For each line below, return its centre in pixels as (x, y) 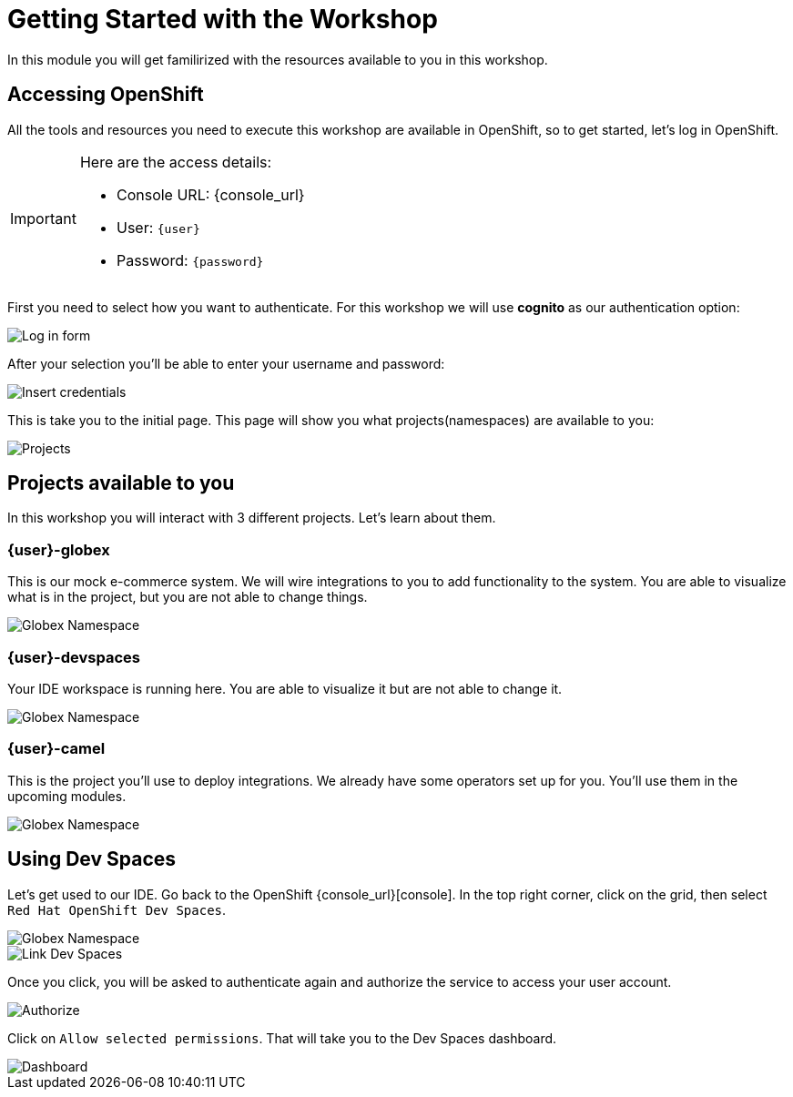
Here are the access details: (176, 162)
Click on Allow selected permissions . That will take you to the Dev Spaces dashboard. (282, 1038)
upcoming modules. (67, 796)
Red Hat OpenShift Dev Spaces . (117, 909)
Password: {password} (190, 260)
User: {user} (158, 227)
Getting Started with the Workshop (223, 19)
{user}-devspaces (74, 657)
